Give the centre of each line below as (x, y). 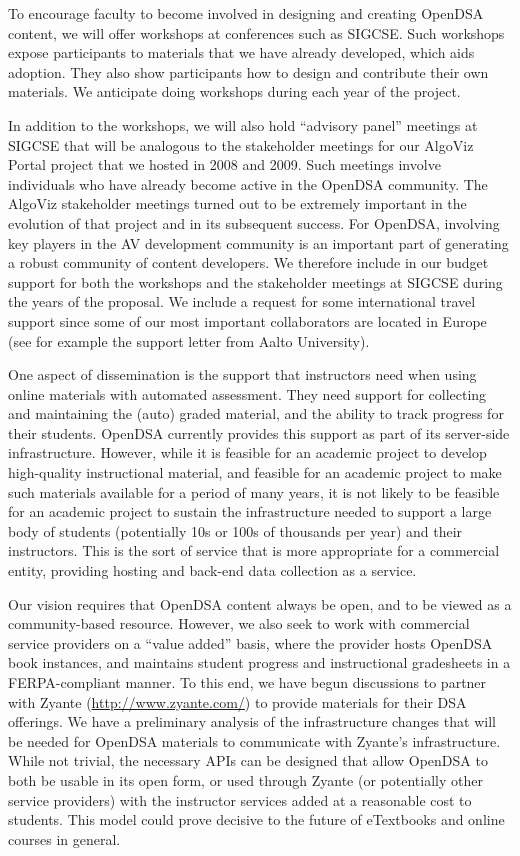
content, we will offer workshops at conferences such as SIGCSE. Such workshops (256, 32)
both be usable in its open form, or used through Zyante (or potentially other (245, 779)
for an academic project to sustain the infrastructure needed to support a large (250, 511)
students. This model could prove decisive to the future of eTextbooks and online (256, 819)
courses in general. (64, 838)
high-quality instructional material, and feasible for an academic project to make (255, 472)
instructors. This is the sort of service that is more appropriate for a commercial (254, 550)
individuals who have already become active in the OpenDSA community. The (248, 183)
